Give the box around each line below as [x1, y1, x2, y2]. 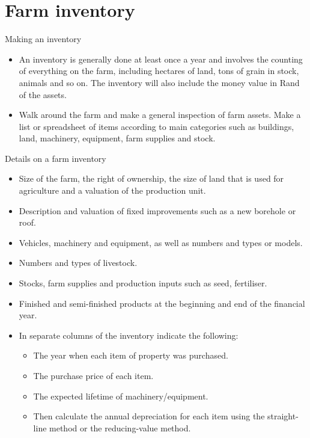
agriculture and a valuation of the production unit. [19, 184, 206, 197]
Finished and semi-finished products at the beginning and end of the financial [19, 297, 305, 309]
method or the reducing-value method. [49, 421, 191, 434]
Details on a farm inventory [5, 152, 106, 164]
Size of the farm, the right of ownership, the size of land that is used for [19, 172, 284, 185]
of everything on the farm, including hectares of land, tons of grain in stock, [19, 64, 299, 77]
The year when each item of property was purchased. [33, 349, 228, 362]
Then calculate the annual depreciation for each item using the [33, 410, 265, 422]
